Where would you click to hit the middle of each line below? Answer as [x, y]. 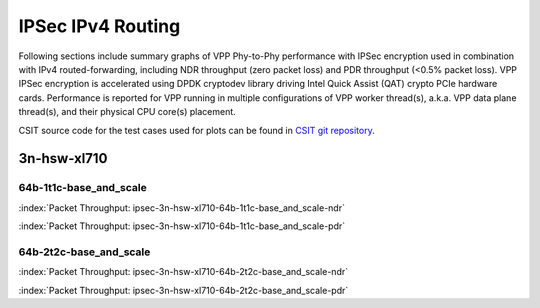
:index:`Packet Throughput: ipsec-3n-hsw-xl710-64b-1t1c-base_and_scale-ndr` [181, 207]
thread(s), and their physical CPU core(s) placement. [127, 112]
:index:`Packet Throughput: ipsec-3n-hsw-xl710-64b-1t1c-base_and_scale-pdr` [182, 226]
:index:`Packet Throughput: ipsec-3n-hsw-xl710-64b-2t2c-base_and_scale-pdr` [183, 290]
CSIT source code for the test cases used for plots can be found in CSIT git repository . [196, 130]
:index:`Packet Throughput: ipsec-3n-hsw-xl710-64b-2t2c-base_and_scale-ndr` [183, 272]
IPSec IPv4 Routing [99, 26]
